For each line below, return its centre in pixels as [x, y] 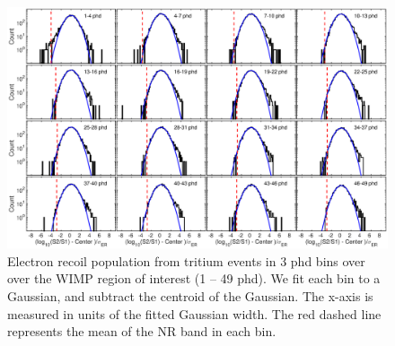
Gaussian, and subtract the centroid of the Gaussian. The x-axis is [190, 295]
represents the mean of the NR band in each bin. [142, 331]
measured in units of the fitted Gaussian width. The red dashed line [194, 313]
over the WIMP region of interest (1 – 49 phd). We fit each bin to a [194, 278]
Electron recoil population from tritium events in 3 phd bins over [186, 260]
